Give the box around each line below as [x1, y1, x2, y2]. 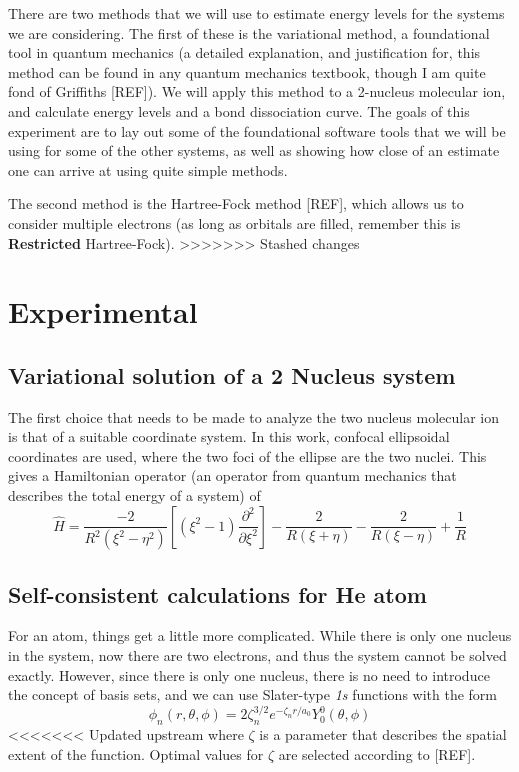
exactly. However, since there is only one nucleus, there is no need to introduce [8, 664, 490, 685]
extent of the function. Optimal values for [8, 743, 264, 764]
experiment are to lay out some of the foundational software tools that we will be [8, 120, 506, 141]
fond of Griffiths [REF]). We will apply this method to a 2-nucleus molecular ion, [8, 81, 506, 102]
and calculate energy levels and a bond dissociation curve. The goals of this [8, 100, 470, 121]
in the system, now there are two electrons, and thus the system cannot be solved [8, 644, 507, 665]
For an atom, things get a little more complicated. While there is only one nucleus [8, 625, 512, 646]
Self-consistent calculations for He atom [8, 578, 427, 609]
